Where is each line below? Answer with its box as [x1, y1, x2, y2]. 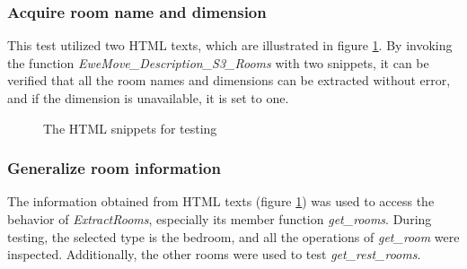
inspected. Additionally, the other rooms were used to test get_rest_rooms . [7, 245, 421, 264]
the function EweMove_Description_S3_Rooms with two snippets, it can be [7, 53, 429, 72]
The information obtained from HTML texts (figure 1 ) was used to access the [7, 192, 435, 211]
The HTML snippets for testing [43, 118, 217, 137]
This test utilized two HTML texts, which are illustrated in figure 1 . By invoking [7, 36, 453, 55]
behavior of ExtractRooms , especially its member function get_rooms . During [7, 210, 432, 228]
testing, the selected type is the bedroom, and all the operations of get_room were [7, 227, 460, 246]
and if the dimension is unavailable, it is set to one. [7, 89, 289, 107]
